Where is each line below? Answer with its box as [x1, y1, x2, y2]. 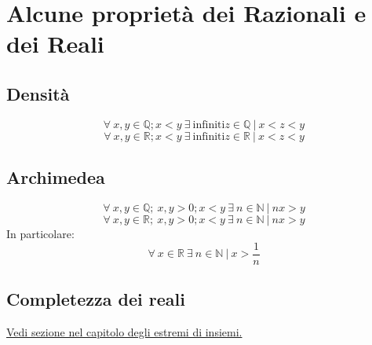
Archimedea [6, 165, 105, 189]
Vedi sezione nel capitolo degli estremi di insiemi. [6, 323, 243, 339]
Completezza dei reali [6, 287, 185, 311]
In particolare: [6, 225, 75, 241]
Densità [6, 81, 70, 105]
